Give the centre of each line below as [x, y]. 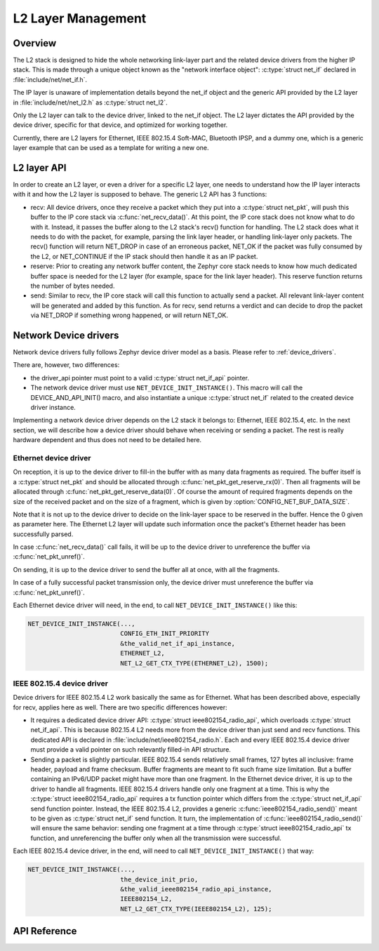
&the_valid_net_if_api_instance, [178, 643]
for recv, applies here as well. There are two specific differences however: [120, 707]
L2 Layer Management [80, 18]
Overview [35, 43]
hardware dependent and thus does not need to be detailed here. [107, 440]
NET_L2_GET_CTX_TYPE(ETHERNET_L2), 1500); [194, 663]
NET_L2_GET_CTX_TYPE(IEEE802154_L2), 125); [196, 909]
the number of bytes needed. [73, 286]
